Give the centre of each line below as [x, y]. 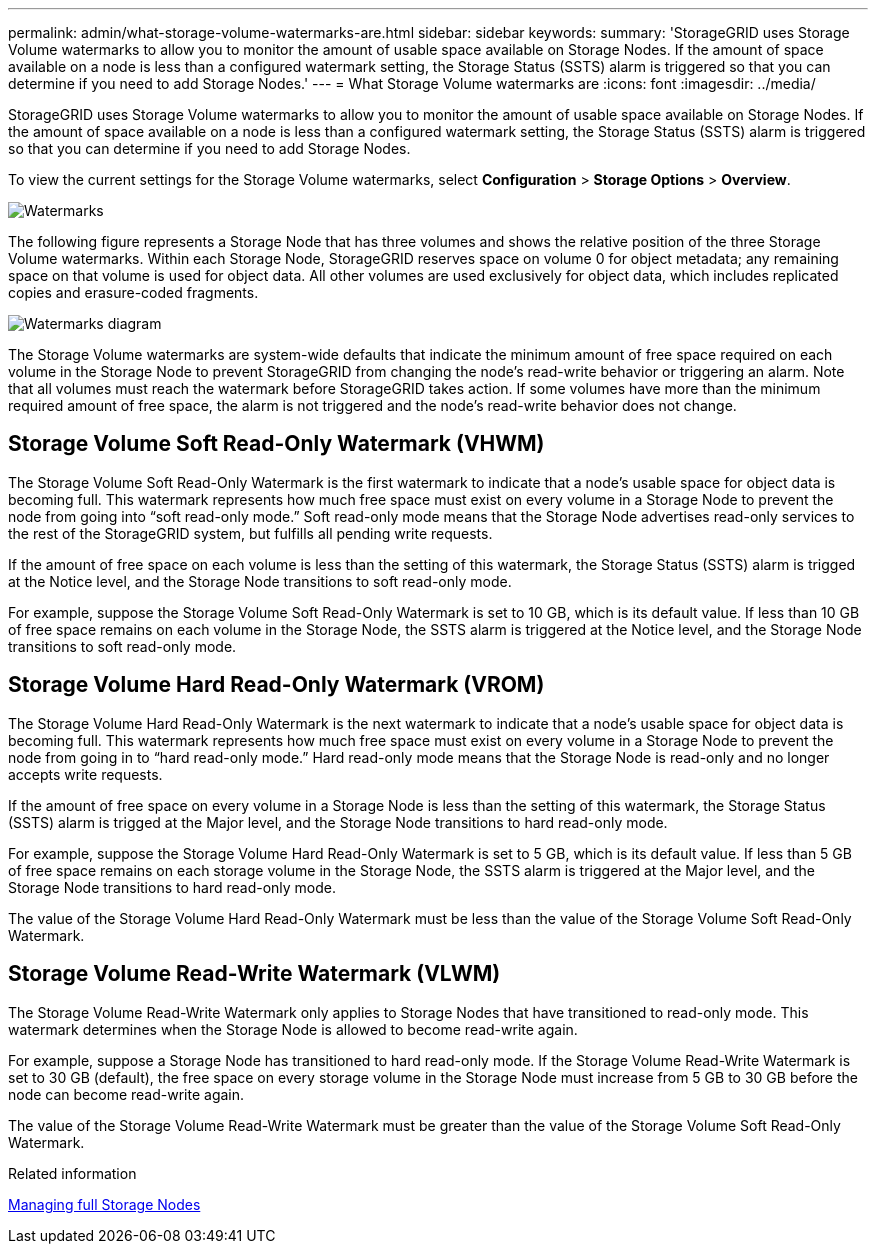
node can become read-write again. [126, 1094]
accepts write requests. [85, 774]
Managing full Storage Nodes [104, 1204]
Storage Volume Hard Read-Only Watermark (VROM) [276, 685]
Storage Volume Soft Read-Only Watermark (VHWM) [276, 444]
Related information [72, 1173]
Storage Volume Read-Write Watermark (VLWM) [254, 974]
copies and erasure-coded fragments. [133, 292]
